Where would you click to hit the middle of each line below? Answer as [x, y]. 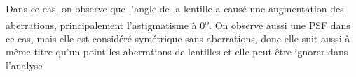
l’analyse [24, 66]
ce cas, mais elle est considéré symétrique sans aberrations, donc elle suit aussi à [178, 38]
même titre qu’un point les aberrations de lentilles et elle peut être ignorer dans [177, 52]
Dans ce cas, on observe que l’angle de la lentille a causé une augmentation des [175, 8]
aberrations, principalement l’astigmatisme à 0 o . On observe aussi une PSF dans [178, 24]
